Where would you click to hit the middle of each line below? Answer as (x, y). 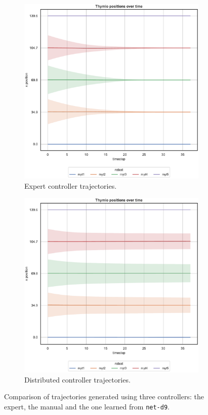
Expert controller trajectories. (71, 185)
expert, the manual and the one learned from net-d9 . (87, 406)
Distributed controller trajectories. (77, 379)
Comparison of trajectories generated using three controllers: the (104, 396)
